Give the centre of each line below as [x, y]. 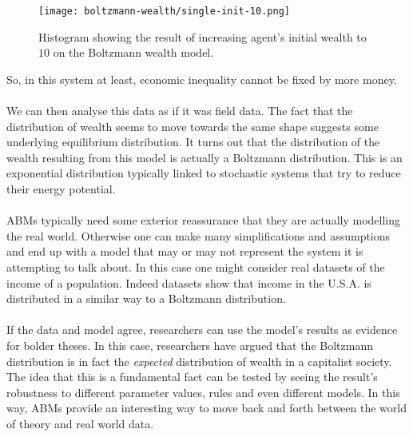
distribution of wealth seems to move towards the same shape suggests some [193, 126]
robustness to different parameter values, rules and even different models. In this [203, 392]
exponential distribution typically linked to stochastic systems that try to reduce [204, 173]
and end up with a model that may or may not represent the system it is [185, 251]
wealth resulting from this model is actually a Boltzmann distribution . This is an [205, 157]
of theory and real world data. [80, 423]
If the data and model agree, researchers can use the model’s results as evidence [202, 330]
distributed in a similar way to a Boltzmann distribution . [146, 298]
